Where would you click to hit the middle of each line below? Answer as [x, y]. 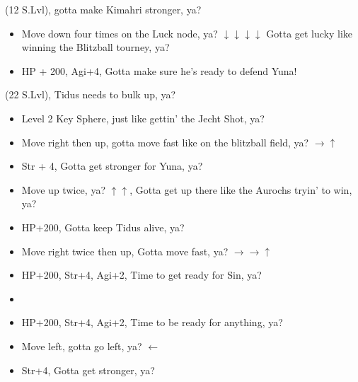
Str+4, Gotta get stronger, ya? [88, 370]
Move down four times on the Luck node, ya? [120, 33]
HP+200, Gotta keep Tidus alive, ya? [103, 227]
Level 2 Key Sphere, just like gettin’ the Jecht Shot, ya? [143, 118]
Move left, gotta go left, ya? [82, 346]
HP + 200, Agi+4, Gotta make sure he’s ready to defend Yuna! [159, 70]
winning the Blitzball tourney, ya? [96, 47]
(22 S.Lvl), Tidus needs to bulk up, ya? [91, 94]
